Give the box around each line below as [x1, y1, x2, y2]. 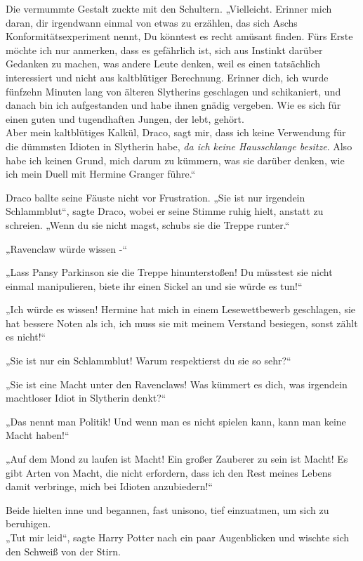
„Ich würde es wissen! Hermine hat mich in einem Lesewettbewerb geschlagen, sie [6, 302, 356, 317]
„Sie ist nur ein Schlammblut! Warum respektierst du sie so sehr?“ [6, 353, 291, 368]
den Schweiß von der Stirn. [6, 543, 121, 558]
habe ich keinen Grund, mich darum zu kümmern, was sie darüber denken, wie [6, 152, 345, 167]
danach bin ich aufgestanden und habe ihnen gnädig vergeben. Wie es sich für [6, 98, 341, 112]
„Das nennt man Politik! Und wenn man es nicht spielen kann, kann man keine [6, 414, 346, 428]
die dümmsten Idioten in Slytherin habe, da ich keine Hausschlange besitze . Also [6, 138, 352, 153]
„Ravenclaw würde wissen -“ [6, 241, 128, 256]
